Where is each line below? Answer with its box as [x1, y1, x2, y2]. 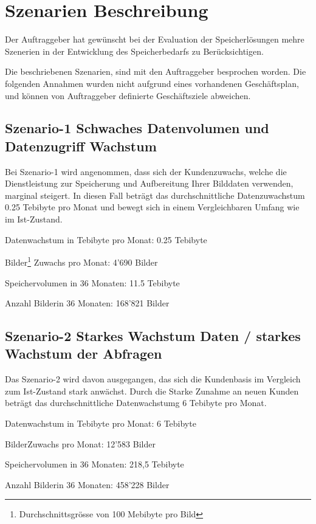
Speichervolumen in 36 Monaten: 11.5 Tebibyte [5, 276, 180, 289]
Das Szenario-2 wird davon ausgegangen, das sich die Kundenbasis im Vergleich [5, 373, 301, 385]
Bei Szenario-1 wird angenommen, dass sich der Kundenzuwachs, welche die [5, 165, 287, 178]
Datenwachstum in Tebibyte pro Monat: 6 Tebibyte [5, 417, 196, 430]
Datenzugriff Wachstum [5, 136, 157, 155]
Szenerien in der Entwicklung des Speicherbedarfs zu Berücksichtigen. [5, 44, 264, 57]
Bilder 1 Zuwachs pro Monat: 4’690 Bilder [5, 254, 158, 268]
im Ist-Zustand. [5, 213, 63, 226]
